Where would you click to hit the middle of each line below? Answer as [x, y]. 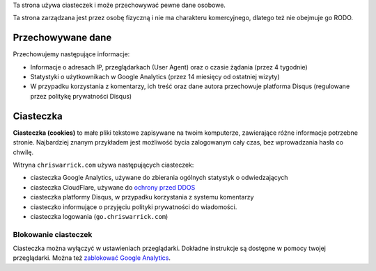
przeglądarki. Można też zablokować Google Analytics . [92, 258]
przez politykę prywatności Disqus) [81, 96]
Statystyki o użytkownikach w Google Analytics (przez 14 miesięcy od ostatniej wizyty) [155, 77]
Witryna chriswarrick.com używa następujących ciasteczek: [103, 165]
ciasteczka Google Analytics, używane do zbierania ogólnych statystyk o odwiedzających [159, 178]
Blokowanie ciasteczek [53, 234]
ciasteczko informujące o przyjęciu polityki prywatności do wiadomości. [134, 207]
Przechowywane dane [62, 38]
